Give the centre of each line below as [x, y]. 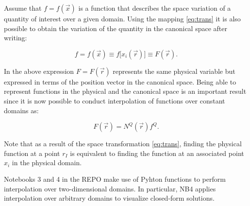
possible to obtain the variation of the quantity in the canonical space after [116, 28]
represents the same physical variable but [174, 71]
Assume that [23, 8]
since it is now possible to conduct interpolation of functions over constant [115, 100]
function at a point [32, 153]
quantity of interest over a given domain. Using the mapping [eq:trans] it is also [122, 18]
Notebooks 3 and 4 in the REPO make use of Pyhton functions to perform [115, 179]
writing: [16, 38]
